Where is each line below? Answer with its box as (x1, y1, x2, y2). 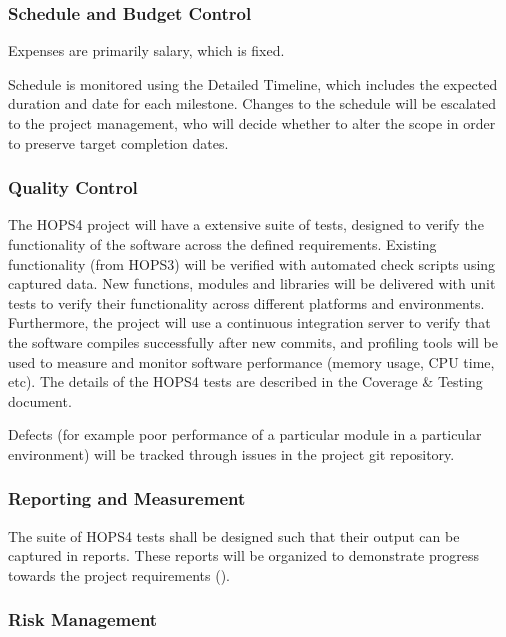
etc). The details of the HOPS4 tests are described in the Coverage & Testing (8, 371, 483, 392)
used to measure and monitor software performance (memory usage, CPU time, (8, 351, 495, 372)
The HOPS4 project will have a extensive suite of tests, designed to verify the (8, 214, 484, 235)
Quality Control (8, 175, 138, 200)
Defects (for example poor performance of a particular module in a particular (8, 424, 482, 445)
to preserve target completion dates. (8, 132, 229, 153)
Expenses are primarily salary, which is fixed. (8, 40, 285, 61)
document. (8, 390, 72, 411)
